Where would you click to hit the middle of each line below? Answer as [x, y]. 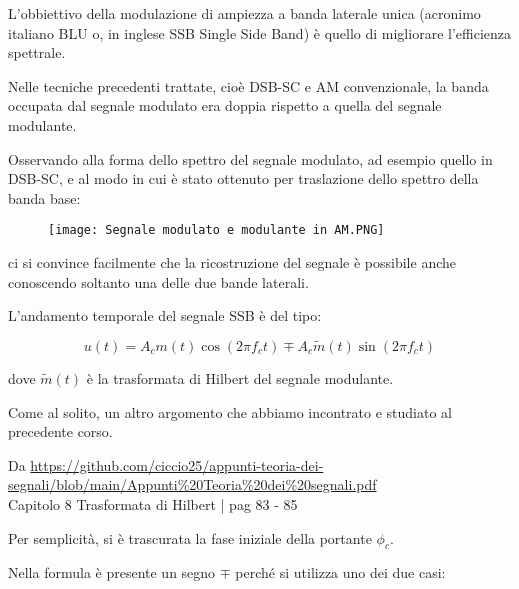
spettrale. [37, 52]
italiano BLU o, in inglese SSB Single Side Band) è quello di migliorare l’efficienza [259, 32]
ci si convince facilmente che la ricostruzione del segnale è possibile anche [232, 262]
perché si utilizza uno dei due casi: [340, 572]
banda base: [44, 197]
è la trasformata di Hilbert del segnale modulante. [240, 378]
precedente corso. [60, 431]
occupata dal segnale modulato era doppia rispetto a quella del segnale [225, 105]
